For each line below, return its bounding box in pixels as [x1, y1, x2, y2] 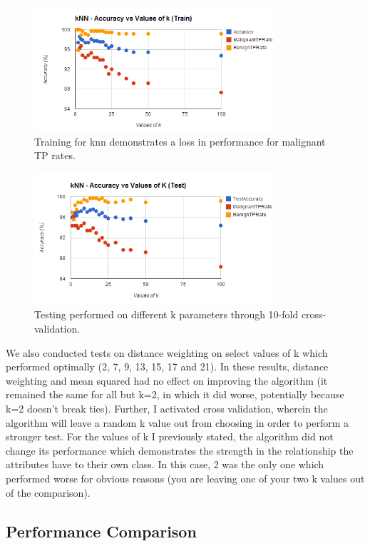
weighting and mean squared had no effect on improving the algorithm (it [6, 373, 328, 388]
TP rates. [34, 148, 76, 163]
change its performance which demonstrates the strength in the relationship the [6, 443, 354, 457]
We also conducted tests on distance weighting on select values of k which [6, 345, 328, 360]
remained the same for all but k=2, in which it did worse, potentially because [6, 387, 344, 402]
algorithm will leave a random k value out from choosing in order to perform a [6, 415, 349, 430]
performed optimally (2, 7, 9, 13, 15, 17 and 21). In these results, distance [6, 359, 329, 374]
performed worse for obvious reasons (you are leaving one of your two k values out [6, 470, 365, 485]
